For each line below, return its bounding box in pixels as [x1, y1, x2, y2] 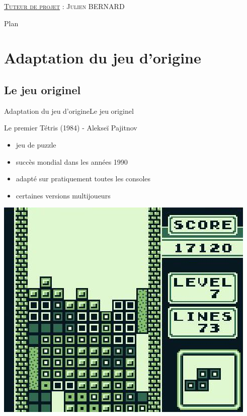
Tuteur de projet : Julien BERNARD [4, 1, 125, 11]
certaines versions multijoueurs [16, 190, 111, 200]
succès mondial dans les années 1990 [16, 156, 128, 167]
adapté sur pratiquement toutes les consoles [16, 173, 151, 184]
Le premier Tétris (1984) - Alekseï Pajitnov [4, 122, 137, 133]
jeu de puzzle [16, 139, 56, 150]
